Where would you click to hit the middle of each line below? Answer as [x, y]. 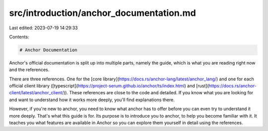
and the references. [29, 70]
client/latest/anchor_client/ [36, 93]
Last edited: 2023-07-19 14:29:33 [43, 28]
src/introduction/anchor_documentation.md [102, 13]
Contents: [19, 37]
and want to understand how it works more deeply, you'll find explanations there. [92, 100]
